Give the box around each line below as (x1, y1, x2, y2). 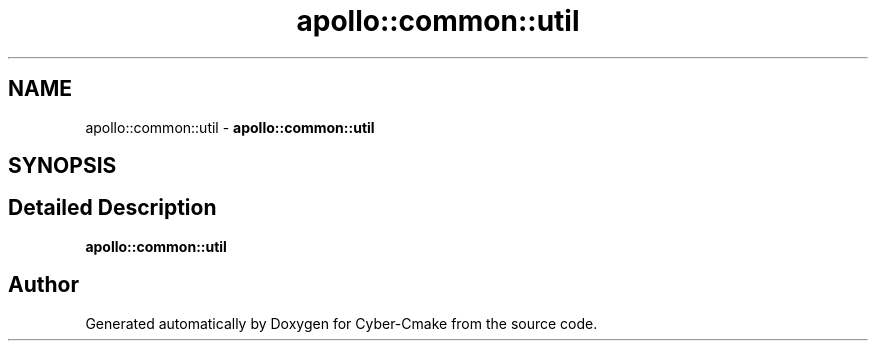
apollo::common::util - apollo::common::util (85, 118, 375, 136)
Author (8, 272, 79, 298)
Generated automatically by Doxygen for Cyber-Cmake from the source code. (85, 314, 598, 332)
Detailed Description (8, 195, 217, 221)
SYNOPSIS (8, 153, 117, 179)
